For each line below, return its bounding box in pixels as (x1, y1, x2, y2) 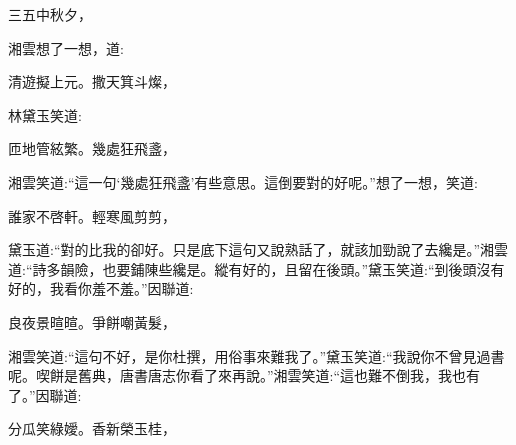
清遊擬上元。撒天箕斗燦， (8, 71, 176, 92)
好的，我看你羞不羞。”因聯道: (8, 278, 194, 299)
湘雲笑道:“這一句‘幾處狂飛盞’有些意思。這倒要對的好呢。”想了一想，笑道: (8, 171, 478, 192)
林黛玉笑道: (8, 104, 82, 125)
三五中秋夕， (8, 4, 92, 24)
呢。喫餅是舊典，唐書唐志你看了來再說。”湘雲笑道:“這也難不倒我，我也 (8, 365, 467, 386)
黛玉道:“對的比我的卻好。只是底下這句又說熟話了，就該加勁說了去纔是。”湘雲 (8, 239, 509, 260)
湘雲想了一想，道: (8, 37, 124, 58)
